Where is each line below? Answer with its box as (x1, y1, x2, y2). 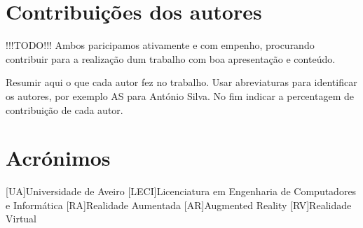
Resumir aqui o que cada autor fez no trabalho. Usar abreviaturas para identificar (6, 75, 357, 90)
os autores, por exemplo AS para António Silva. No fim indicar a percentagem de (6, 88, 354, 103)
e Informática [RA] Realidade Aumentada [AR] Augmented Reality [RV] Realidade (6, 197, 352, 212)
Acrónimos (6, 143, 111, 172)
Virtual (6, 211, 37, 226)
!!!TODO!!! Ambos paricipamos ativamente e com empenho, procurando (6, 38, 315, 52)
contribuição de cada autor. (6, 102, 123, 117)
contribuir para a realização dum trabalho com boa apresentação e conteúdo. (6, 51, 336, 66)
